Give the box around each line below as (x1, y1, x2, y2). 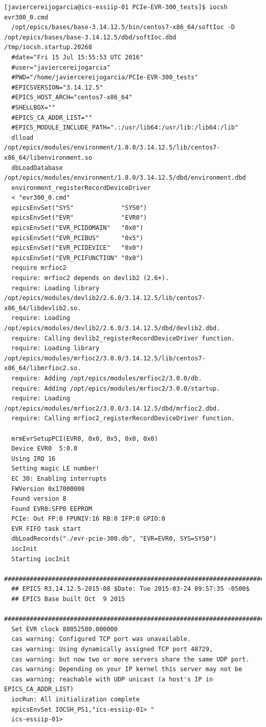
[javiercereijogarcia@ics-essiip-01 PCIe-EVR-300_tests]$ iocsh (4, 4, 228, 11)
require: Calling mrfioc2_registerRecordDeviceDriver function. (11, 415, 235, 422)
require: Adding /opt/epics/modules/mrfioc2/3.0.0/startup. (11, 384, 220, 392)
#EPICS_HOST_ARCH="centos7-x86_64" (11, 94, 132, 101)
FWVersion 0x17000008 (11, 485, 85, 493)
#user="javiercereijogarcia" (11, 63, 110, 71)
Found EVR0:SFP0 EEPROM (11, 505, 92, 512)
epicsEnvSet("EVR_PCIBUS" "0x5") (11, 234, 144, 242)
